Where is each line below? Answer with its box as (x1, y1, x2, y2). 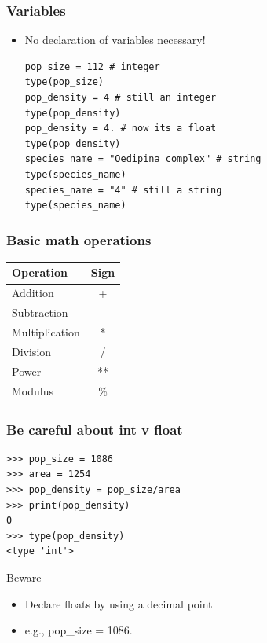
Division (12, 343, 52, 359)
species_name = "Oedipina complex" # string (24, 153, 262, 165)
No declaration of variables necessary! (24, 31, 206, 48)
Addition (12, 285, 54, 301)
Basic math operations (6, 230, 152, 249)
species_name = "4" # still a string (24, 184, 222, 196)
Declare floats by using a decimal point (24, 595, 213, 612)
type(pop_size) (24, 76, 104, 88)
